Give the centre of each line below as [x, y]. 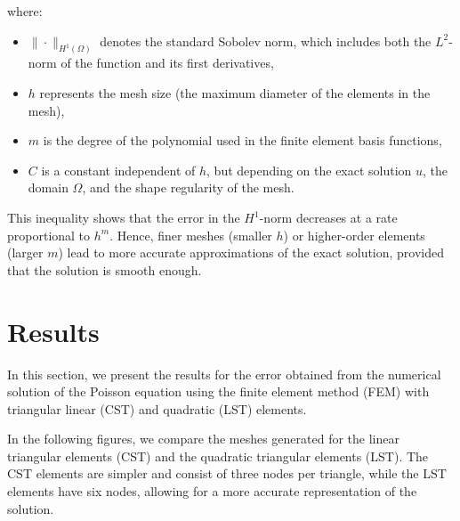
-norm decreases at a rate [328, 218]
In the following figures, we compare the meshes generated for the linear [203, 439]
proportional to [49, 235]
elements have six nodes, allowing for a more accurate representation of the [212, 491]
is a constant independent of [118, 170]
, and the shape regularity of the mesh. [188, 187]
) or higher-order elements [354, 235]
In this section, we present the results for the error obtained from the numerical [224, 374]
